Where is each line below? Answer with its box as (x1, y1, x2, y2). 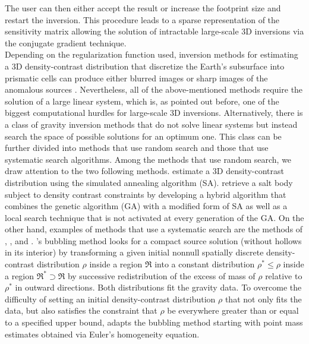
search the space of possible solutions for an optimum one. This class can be (5, 130, 282, 142)
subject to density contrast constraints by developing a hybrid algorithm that (5, 188, 286, 200)
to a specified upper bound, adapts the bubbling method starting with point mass (5, 316, 303, 329)
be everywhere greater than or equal (167, 304, 299, 317)
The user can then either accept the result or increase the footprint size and (5, 2, 281, 14)
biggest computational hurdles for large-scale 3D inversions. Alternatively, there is (5, 106, 303, 119)
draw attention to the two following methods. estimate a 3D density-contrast (5, 165, 284, 177)
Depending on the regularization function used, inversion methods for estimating (5, 48, 298, 61)
